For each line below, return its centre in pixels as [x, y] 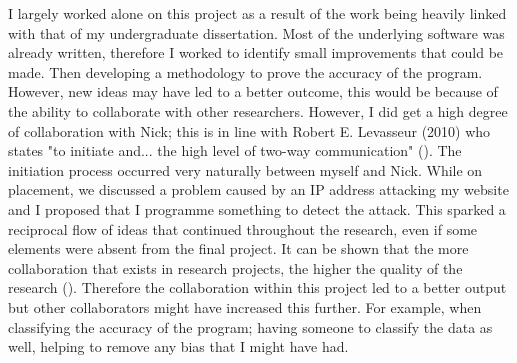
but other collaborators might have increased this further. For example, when [245, 306]
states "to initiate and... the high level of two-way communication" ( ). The [235, 150]
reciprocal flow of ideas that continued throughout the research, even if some [243, 228]
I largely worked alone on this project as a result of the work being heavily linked [257, 13]
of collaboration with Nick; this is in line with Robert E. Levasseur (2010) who [249, 130]
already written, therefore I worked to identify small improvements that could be [256, 52]
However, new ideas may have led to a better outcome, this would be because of [253, 91]
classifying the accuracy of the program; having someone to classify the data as [250, 326]
